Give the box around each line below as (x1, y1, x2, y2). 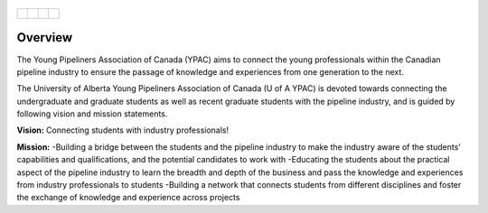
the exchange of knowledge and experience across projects (16, 192, 240, 203)
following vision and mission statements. (16, 108, 168, 119)
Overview (16, 30, 73, 45)
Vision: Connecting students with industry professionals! (16, 125, 230, 135)
